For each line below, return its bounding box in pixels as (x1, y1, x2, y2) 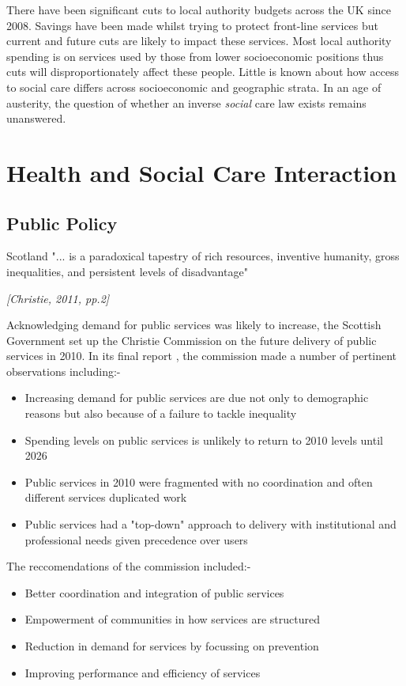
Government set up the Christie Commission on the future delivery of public (6, 332, 377, 348)
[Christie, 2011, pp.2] (6, 290, 110, 306)
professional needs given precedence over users (24, 531, 248, 548)
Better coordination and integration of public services (24, 584, 284, 601)
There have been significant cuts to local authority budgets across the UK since (6, 2, 392, 17)
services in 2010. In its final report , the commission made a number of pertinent (6, 347, 397, 364)
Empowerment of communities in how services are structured (24, 611, 321, 627)
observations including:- (6, 362, 121, 379)
